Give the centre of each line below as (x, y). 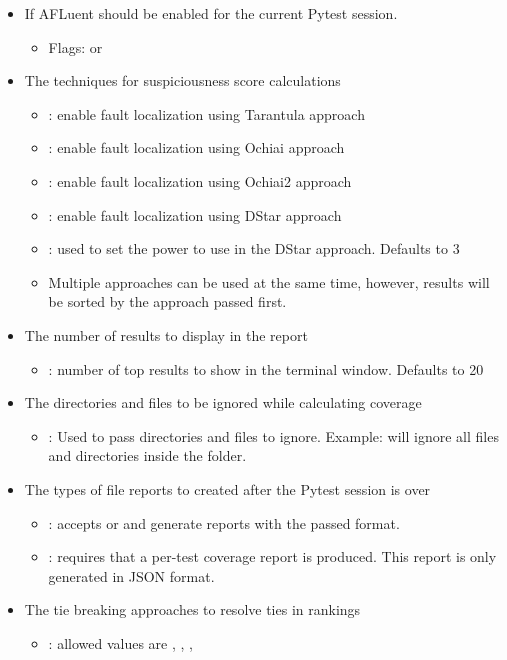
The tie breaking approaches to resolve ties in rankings (192, 609)
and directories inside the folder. (147, 455)
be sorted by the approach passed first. (167, 301)
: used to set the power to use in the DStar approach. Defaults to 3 (254, 248)
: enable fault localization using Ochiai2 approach (200, 180)
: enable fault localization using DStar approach (195, 214)
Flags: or (75, 46)
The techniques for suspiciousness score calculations (182, 80)
